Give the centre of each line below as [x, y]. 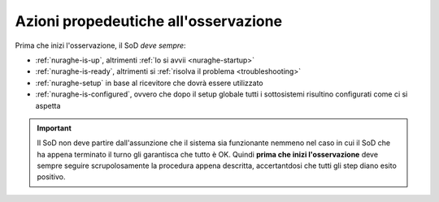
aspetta [48, 105]
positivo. [51, 177]
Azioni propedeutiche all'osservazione [149, 21]
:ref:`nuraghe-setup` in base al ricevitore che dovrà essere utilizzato [149, 83]
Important [54, 128]
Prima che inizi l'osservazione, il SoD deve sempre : [100, 45]
